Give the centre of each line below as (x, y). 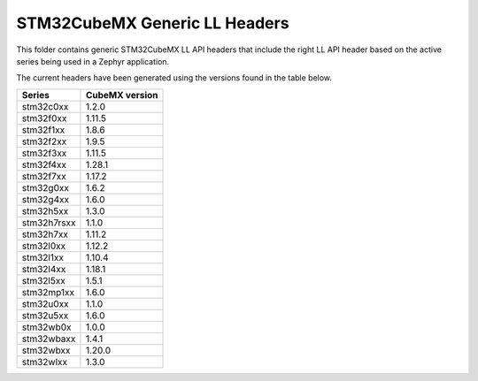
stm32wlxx (45, 362)
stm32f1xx (43, 130)
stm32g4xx (46, 199)
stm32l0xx (44, 246)
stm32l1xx (42, 257)
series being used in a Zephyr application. (93, 61)
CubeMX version (122, 95)
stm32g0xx (46, 187)
